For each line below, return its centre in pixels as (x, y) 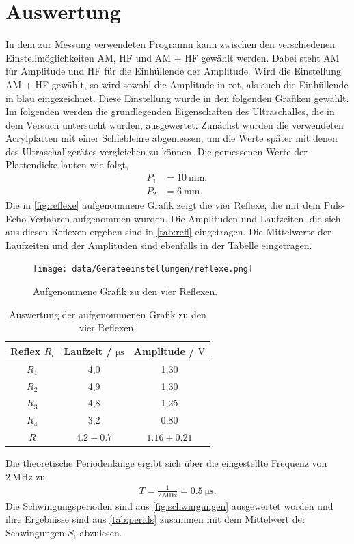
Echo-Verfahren (38, 218)
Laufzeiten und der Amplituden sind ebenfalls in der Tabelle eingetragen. (159, 245)
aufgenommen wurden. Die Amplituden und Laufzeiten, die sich (207, 218)
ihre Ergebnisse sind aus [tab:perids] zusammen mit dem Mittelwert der (156, 519)
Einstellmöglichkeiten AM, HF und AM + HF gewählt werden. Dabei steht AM (173, 57)
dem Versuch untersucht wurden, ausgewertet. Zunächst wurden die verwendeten (175, 124)
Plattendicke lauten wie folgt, (67, 165)
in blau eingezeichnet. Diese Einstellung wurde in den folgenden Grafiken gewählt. (177, 98)
